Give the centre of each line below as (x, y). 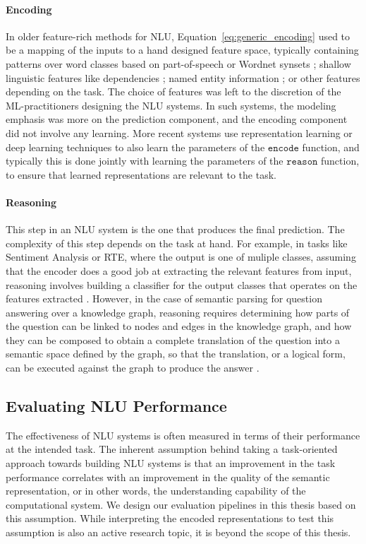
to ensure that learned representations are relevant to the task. (141, 174)
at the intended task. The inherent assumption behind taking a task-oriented (172, 449)
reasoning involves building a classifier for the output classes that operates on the (182, 284)
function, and (331, 147)
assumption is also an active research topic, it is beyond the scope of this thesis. (178, 532)
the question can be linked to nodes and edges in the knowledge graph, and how (179, 326)
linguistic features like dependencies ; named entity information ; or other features (183, 77)
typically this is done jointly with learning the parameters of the (145, 161)
